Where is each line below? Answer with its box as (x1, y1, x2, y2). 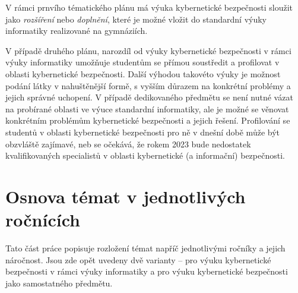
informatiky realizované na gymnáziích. (5, 24, 148, 37)
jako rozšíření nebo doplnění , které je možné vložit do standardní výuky (5, 12, 267, 25)
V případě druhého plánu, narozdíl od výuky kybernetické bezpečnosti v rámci (5, 44, 291, 56)
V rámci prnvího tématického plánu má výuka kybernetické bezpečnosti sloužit (5, 1, 293, 13)
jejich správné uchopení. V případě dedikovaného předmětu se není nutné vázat (5, 91, 293, 103)
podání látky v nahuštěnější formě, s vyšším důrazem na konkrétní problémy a (5, 79, 291, 92)
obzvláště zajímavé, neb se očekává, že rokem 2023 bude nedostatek (5, 137, 251, 150)
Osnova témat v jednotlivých (5, 184, 246, 208)
